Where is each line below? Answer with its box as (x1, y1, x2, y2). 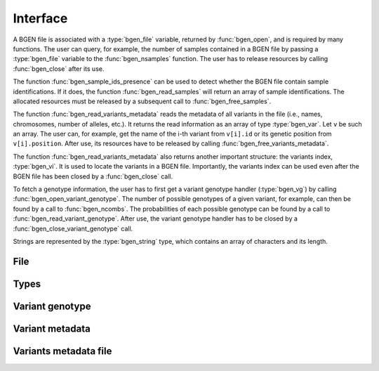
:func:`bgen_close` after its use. (13, 64, 105, 73)
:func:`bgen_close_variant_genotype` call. (13, 224, 133, 233)
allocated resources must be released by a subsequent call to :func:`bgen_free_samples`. (13, 97, 272, 105)
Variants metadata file (13, 345, 112, 357)
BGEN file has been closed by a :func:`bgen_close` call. (13, 172, 173, 181)
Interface (13, 11, 68, 26)
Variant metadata (13, 323, 91, 334)
